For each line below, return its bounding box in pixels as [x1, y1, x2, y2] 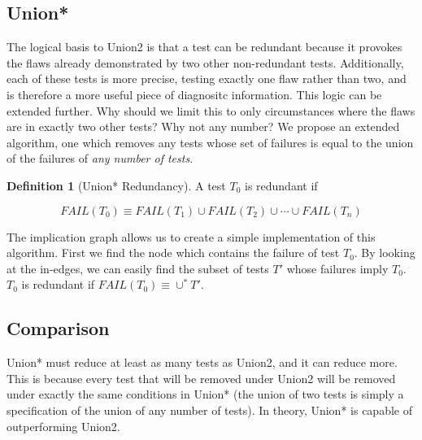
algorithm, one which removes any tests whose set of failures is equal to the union [7, 133, 414, 150]
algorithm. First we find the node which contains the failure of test [7, 244, 340, 261]
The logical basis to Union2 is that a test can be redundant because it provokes [7, 38, 402, 55]
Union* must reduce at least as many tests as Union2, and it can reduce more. [7, 354, 398, 371]
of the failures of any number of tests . [7, 150, 194, 167]
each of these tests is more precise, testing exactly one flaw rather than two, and [7, 70, 407, 87]
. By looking [354, 244, 415, 261]
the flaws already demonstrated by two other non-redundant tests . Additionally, [7, 54, 404, 71]
